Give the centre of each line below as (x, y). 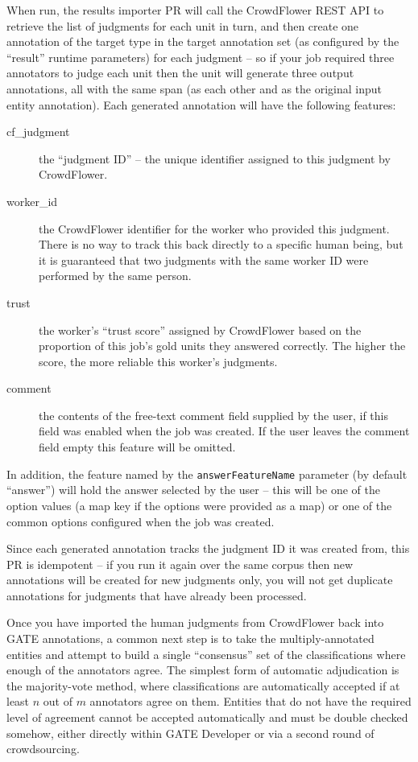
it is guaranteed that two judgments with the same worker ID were (204, 259)
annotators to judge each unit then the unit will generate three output (180, 73)
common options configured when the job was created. (141, 521)
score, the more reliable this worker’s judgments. (158, 361)
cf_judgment (38, 132)
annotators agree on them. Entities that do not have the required (250, 701)
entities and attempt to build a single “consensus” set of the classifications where (206, 654)
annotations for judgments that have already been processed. (157, 595)
